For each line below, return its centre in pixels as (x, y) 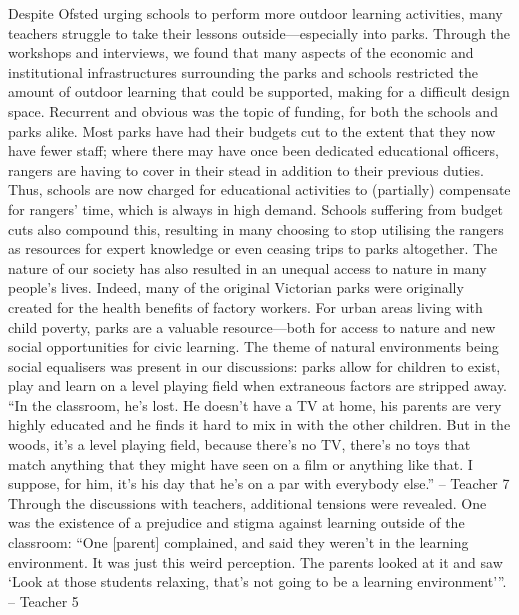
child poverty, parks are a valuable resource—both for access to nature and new (252, 326)
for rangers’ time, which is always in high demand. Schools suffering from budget (255, 208)
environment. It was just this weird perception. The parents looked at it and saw (255, 561)
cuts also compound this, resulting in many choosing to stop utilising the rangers (256, 228)
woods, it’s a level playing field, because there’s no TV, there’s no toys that (239, 444)
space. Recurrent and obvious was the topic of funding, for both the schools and (253, 110)
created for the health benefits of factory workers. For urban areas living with (245, 306)
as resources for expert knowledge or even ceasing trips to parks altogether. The (253, 248)
